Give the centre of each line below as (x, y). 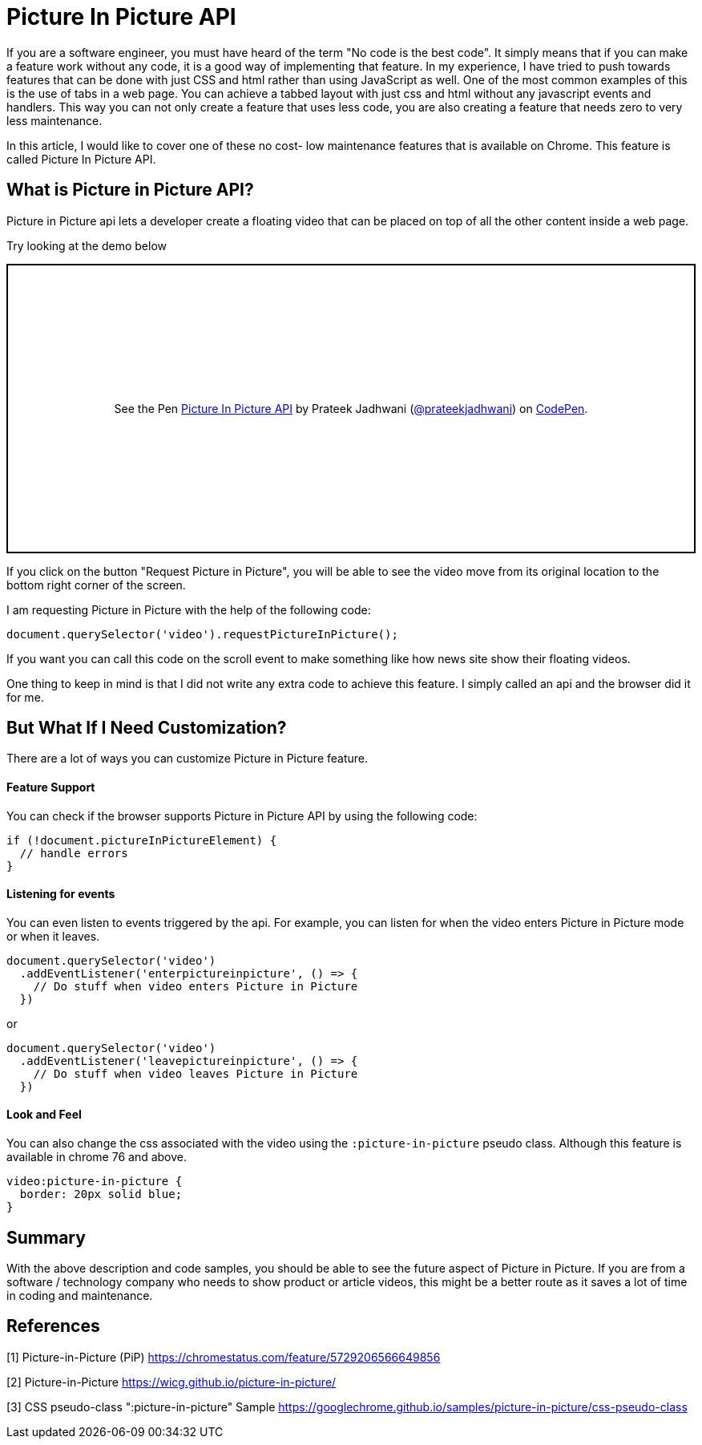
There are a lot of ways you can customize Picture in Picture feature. (188, 759)
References (53, 1326)
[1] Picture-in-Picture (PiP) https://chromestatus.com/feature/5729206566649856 (224, 1357)
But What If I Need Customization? (147, 728)
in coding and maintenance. (80, 1295)
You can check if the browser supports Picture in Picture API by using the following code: (242, 816)
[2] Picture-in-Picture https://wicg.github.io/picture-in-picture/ (171, 1382)
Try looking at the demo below (87, 245)
